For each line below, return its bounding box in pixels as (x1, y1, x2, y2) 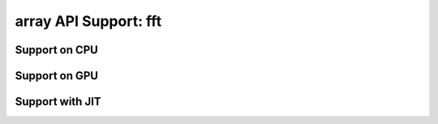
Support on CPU (15, 43, 99, 57)
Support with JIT (15, 95, 101, 109)
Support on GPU (15, 69, 99, 83)
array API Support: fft (15, 12, 162, 30)
